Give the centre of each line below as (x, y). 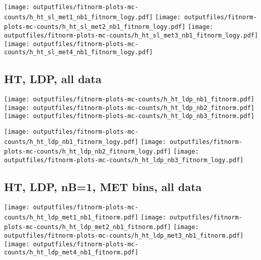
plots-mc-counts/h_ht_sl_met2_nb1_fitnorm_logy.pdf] (95, 27)
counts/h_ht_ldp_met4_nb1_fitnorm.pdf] (71, 253)
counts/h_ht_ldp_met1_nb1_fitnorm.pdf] (71, 217)
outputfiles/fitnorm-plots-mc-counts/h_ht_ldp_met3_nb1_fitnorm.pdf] (124, 235)
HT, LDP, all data (53, 79)
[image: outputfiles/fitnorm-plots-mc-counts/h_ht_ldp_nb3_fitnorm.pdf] (129, 116)
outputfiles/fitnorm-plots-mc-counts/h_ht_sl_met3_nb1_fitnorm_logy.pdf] (131, 35)
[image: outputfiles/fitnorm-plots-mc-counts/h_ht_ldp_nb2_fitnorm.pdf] (129, 108)
